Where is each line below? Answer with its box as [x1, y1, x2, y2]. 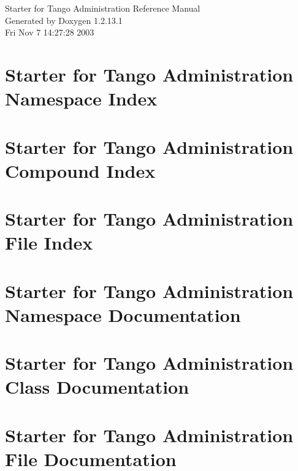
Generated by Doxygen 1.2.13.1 [5, 13, 123, 26]
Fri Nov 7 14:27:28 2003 [5, 26, 94, 39]
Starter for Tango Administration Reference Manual [5, 2, 201, 14]
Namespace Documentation [5, 302, 241, 327]
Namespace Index [5, 86, 158, 111]
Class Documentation [5, 374, 189, 399]
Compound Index [5, 158, 156, 183]
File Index [5, 230, 93, 255]
